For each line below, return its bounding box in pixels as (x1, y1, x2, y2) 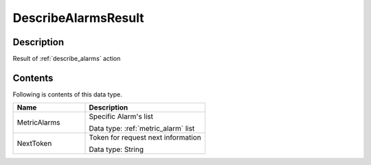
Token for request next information (89, 133, 202, 142)
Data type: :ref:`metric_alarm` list (89, 124, 195, 134)
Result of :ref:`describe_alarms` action (12, 55, 121, 63)
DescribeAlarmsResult (12, 10, 144, 25)
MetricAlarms (16, 118, 61, 127)
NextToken (16, 139, 52, 149)
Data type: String (89, 144, 144, 154)
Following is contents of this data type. (12, 90, 123, 99)
